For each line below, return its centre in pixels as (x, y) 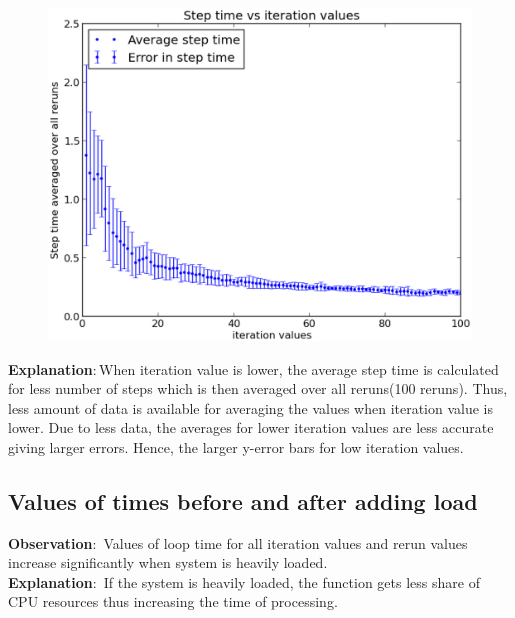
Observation (50, 542)
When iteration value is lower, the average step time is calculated (299, 368)
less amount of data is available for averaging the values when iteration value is (251, 407)
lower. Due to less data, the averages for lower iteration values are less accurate (251, 427)
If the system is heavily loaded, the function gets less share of (291, 581)
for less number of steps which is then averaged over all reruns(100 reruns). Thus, (258, 388)
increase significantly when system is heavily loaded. (168, 562)
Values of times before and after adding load (243, 500)
